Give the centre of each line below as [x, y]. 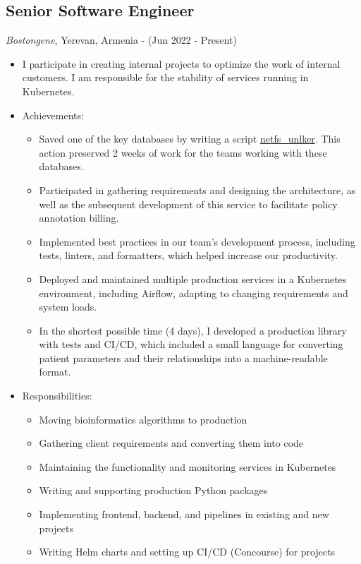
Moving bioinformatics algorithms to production [143, 419]
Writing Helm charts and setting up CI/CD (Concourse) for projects [187, 552]
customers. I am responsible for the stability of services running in [165, 77]
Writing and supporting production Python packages [153, 490]
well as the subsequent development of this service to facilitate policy [188, 204]
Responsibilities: [57, 396]
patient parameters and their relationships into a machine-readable [183, 358]
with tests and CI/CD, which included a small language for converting [191, 344]
